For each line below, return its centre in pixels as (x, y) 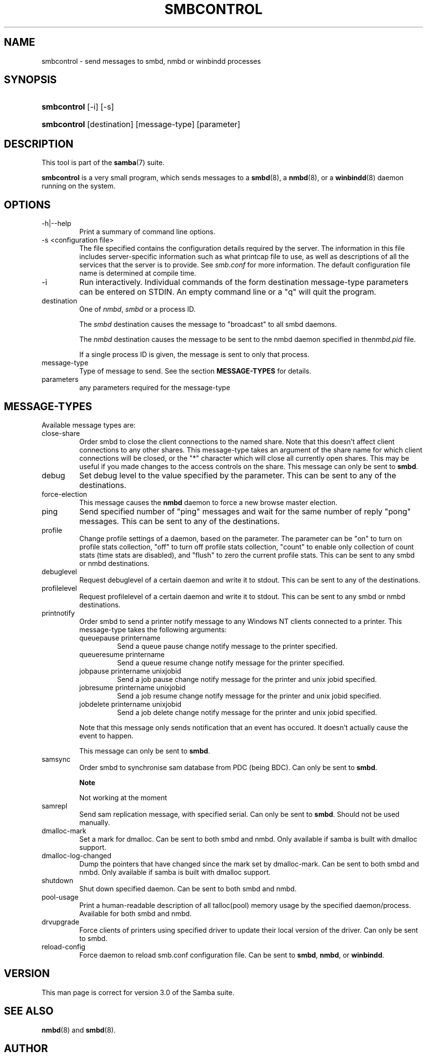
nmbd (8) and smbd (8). (79, 1030)
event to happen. (106, 735)
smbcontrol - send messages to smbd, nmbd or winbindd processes (151, 61)
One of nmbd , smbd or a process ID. (137, 309)
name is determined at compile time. (138, 273)
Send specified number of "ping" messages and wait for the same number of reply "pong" (245, 511)
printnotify (58, 613)
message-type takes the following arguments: (153, 629)
